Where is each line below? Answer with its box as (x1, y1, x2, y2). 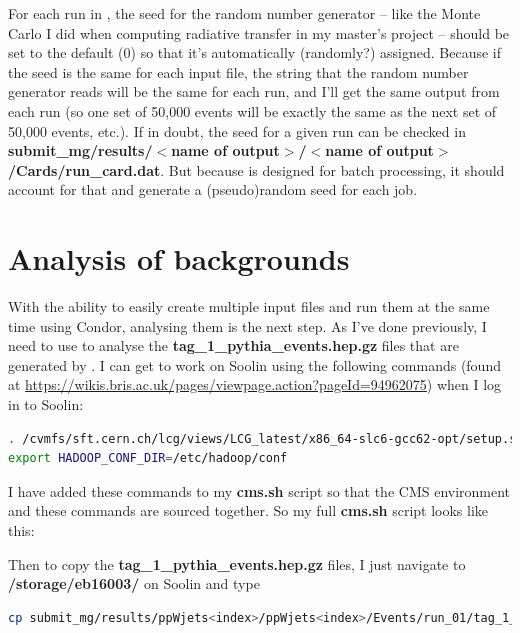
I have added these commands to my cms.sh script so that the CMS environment (8, 480, 511, 501)
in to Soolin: (8, 394, 84, 415)
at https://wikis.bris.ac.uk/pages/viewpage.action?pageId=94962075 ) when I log (8, 374, 502, 395)
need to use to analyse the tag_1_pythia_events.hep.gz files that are (8, 335, 459, 356)
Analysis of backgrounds (8, 238, 350, 279)
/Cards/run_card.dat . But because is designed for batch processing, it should (8, 159, 505, 180)
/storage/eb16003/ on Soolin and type (8, 573, 260, 594)
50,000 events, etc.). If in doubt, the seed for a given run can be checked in (8, 120, 466, 141)
